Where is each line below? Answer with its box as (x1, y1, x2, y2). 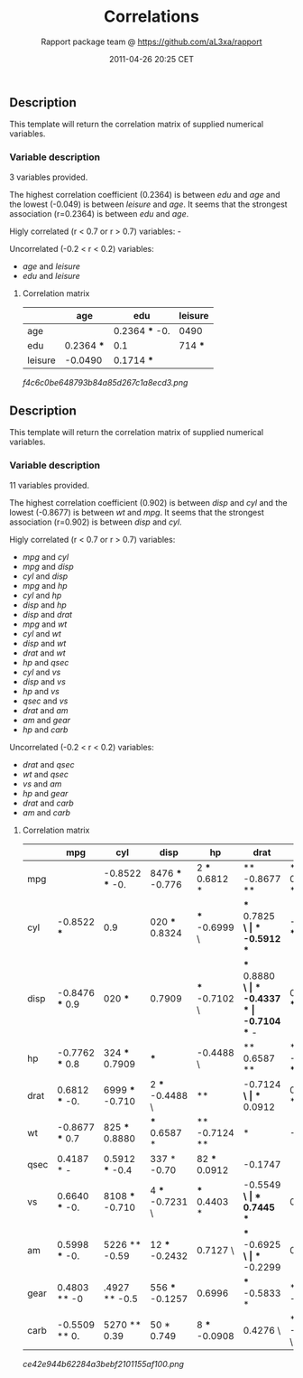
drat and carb (22, 797, 74, 808)
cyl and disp (22, 571, 69, 582)
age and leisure (22, 260, 81, 272)
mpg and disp (22, 561, 74, 572)
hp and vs (22, 685, 60, 696)
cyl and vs (22, 666, 61, 677)
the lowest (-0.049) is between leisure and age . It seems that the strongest (9, 199, 288, 209)
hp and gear (22, 787, 69, 798)
